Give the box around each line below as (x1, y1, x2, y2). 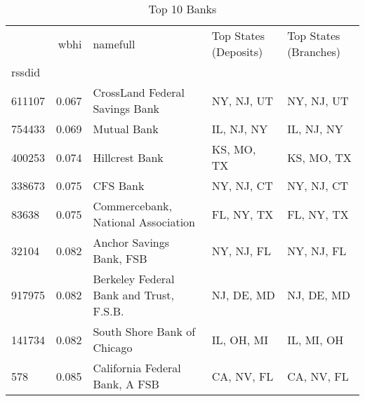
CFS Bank (93, 177, 145, 193)
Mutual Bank (93, 121, 159, 137)
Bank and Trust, (93, 287, 174, 303)
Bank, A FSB (93, 376, 159, 392)
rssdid (11, 64, 41, 80)
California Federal (93, 360, 181, 376)
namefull (93, 35, 135, 52)
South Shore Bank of (93, 323, 196, 339)
